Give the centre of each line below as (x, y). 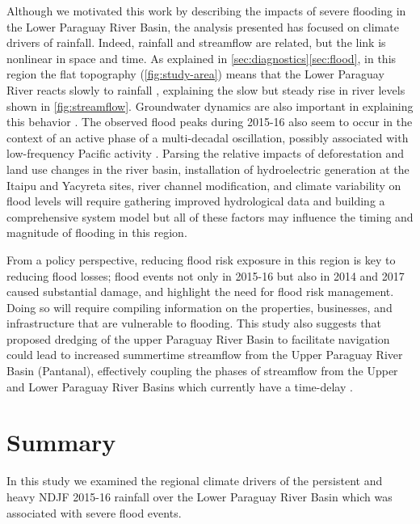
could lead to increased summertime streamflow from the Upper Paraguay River (205, 355)
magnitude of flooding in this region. (97, 232)
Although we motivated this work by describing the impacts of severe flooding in (206, 11)
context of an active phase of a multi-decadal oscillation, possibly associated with (208, 137)
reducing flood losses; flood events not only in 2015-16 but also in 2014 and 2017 (206, 275)
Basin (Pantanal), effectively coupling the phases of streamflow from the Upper (202, 371)
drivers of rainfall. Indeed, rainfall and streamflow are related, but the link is (196, 42)
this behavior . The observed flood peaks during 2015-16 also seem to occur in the (210, 122)
